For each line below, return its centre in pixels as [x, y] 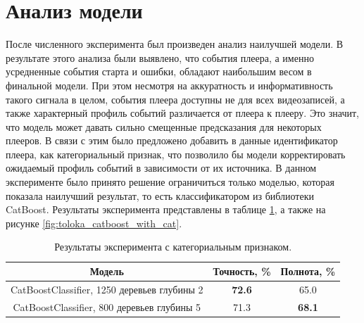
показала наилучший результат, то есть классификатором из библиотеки [160, 195]
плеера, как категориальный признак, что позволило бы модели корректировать [176, 154]
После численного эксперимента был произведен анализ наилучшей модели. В [175, 44]
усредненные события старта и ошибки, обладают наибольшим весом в [159, 71]
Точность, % [242, 271]
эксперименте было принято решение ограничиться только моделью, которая [170, 182]
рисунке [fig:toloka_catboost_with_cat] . [94, 223]
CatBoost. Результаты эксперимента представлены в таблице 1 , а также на [166, 209]
